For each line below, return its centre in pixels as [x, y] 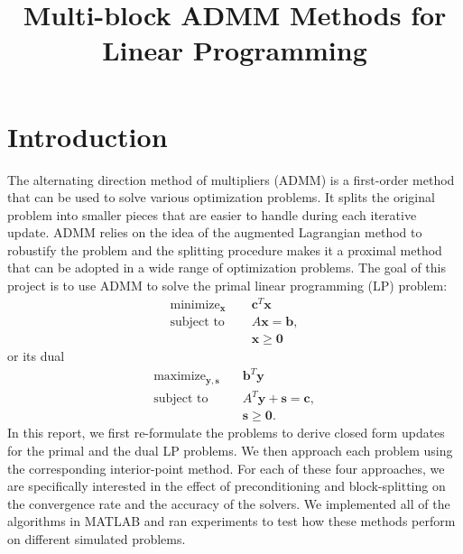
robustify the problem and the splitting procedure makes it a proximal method [225, 249]
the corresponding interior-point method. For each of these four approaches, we [226, 468]
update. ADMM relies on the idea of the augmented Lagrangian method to [215, 232]
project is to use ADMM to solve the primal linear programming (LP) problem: [227, 286]
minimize [195, 305]
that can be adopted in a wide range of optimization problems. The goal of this [227, 268]
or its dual [36, 356]
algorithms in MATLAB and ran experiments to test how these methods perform [231, 521]
